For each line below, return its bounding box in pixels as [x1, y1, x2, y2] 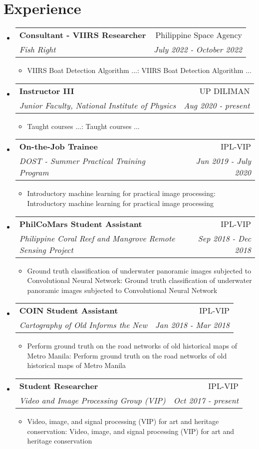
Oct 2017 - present [173, 394, 239, 406]
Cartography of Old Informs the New [19, 319, 148, 331]
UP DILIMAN [199, 84, 250, 96]
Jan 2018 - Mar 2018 [155, 319, 230, 331]
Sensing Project [19, 243, 73, 255]
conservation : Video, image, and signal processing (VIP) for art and [27, 425, 235, 436]
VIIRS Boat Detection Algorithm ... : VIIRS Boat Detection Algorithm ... [27, 65, 252, 75]
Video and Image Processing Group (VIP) [19, 394, 166, 406]
